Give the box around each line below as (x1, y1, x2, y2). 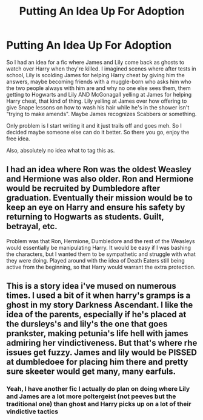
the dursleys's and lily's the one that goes (6, 319, 168, 329)
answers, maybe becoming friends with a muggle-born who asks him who (6, 78, 192, 85)
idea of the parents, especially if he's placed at (6, 309, 187, 320)
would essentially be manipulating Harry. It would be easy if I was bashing (6, 244, 191, 251)
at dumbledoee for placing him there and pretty (6, 357, 188, 367)
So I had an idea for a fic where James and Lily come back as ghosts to (6, 58, 185, 66)
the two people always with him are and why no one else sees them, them (6, 84, 191, 92)
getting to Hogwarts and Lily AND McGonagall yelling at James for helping (6, 91, 192, 98)
